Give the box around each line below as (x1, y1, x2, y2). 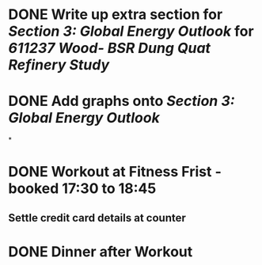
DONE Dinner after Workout (8, 243, 193, 260)
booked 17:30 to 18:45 (8, 180, 157, 198)
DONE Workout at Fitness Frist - (8, 163, 222, 181)
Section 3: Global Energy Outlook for (8, 22, 255, 40)
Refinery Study (8, 56, 109, 74)
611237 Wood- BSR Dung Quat (8, 40, 211, 57)
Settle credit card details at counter (8, 211, 186, 225)
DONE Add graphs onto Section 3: (8, 93, 235, 110)
